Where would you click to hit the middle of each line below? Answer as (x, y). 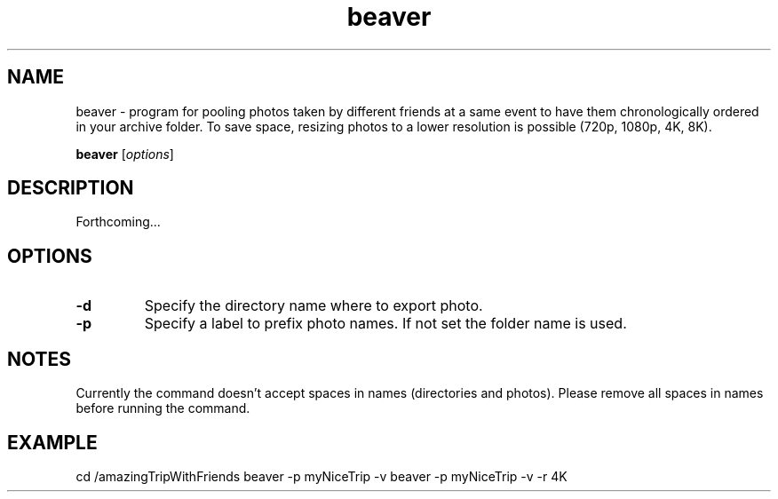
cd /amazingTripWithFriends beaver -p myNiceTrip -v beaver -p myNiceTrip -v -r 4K (322, 476)
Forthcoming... (118, 222)
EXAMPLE (52, 442)
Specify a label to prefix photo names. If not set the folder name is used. (385, 324)
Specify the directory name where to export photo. (314, 306)
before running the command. (163, 408)
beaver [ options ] (125, 154)
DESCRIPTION (71, 188)
